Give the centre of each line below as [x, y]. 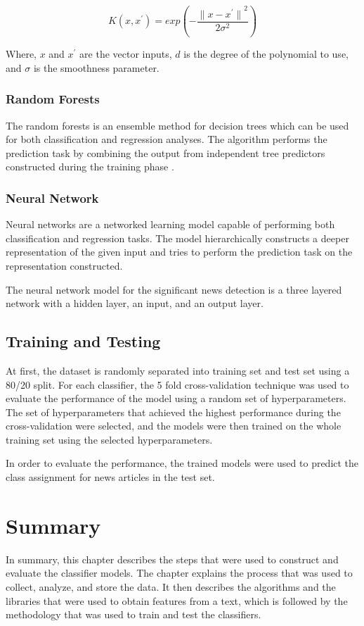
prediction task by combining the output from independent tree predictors [165, 152]
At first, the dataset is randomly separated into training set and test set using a [178, 370]
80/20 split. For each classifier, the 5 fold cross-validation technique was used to [177, 384]
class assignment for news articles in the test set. [110, 477]
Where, [21, 54]
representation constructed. [64, 265]
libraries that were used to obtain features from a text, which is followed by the [177, 600]
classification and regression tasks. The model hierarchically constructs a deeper [177, 238]
